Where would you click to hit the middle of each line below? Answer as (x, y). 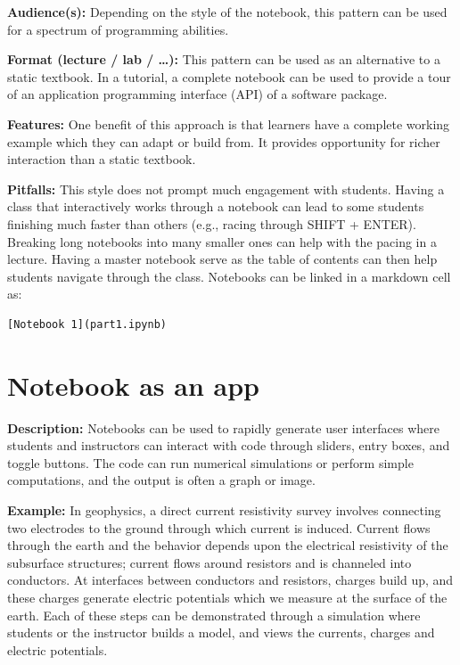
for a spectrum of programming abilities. (118, 29)
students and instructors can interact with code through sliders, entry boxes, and (229, 445)
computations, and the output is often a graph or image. (161, 480)
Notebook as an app (133, 385)
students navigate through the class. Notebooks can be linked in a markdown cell (229, 276)
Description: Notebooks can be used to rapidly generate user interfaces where (223, 427)
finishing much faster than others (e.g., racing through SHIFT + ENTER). (212, 223)
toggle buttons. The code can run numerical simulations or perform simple (210, 462)
